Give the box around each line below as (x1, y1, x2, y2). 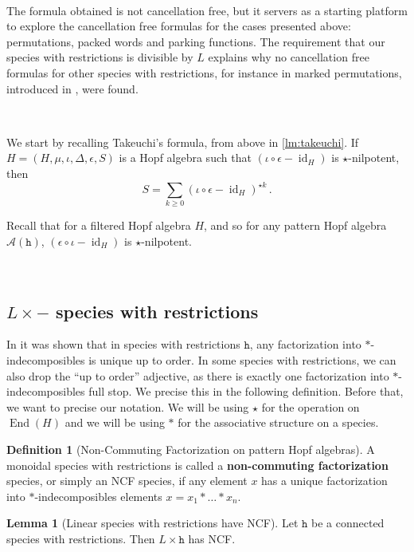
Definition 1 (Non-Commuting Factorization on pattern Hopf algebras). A (6, 440, 375, 457)
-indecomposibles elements (34, 487, 162, 504)
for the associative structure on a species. (178, 414, 379, 431)
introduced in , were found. (6, 80, 139, 97)
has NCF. (188, 530, 236, 546)
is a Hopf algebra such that (119, 149, 252, 166)
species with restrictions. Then (6, 530, 155, 546)
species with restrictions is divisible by (6, 49, 193, 65)
